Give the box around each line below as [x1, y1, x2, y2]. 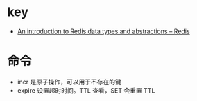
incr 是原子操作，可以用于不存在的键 [17, 77, 121, 86]
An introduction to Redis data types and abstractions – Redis [17, 27, 190, 35]
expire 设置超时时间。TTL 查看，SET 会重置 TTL [17, 86, 155, 94]
